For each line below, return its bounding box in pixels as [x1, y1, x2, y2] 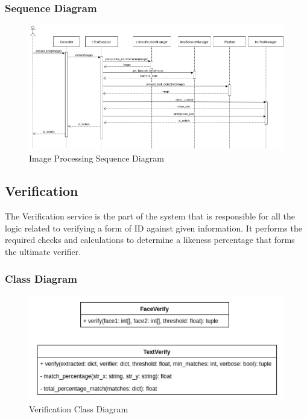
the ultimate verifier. [5, 245, 81, 258]
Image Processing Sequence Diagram [29, 152, 164, 165]
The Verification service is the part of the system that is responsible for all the [5, 210, 295, 222]
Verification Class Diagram [29, 402, 128, 415]
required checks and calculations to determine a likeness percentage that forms [5, 233, 295, 246]
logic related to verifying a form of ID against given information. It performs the [5, 221, 302, 234]
